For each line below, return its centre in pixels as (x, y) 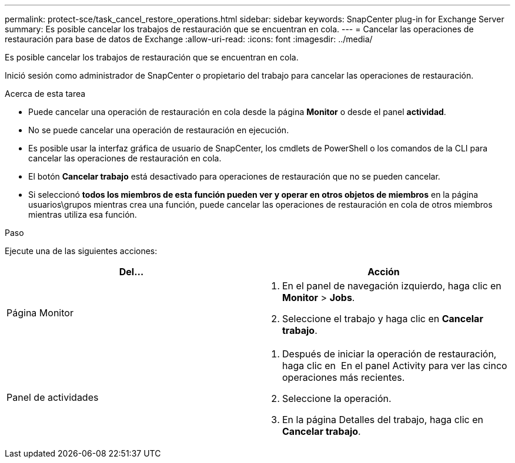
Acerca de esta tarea (45, 94)
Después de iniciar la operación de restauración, (389, 354)
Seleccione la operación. (337, 398)
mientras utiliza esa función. (83, 214)
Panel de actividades (53, 397)
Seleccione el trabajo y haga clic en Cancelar (383, 319)
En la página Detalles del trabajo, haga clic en (383, 420)
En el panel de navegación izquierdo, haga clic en (392, 286)
